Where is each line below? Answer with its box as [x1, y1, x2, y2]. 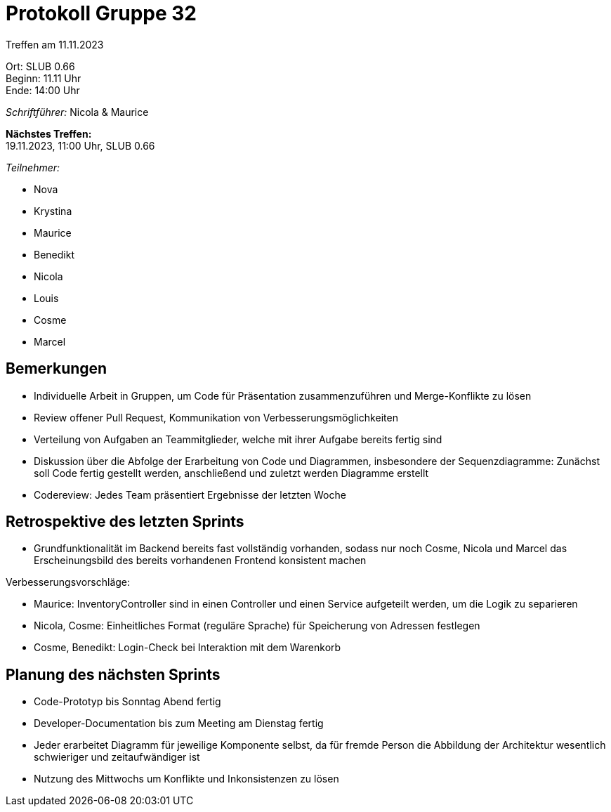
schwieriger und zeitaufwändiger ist [34, 751, 200, 764]
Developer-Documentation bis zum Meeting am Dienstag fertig [34, 717, 324, 730]
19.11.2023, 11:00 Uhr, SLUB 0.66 [6, 139, 155, 152]
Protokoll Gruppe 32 [6, 1, 197, 25]
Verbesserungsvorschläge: [6, 576, 131, 589]
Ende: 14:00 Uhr [6, 84, 80, 96]
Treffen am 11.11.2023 [6, 38, 104, 51]
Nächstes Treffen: [6, 127, 92, 140]
